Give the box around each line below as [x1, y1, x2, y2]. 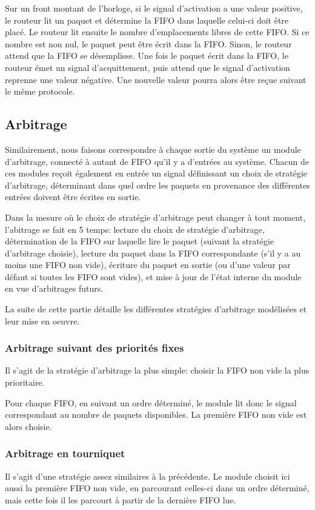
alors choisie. [5, 420, 52, 432]
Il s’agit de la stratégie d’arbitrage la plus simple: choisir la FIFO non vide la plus [5, 364, 310, 377]
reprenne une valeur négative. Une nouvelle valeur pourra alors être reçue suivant [5, 73, 307, 86]
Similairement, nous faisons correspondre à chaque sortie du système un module [5, 143, 301, 155]
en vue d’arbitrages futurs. [5, 282, 104, 295]
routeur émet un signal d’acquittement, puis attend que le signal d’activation [5, 61, 290, 73]
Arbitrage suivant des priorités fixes [5, 340, 184, 355]
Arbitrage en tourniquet [5, 446, 125, 461]
